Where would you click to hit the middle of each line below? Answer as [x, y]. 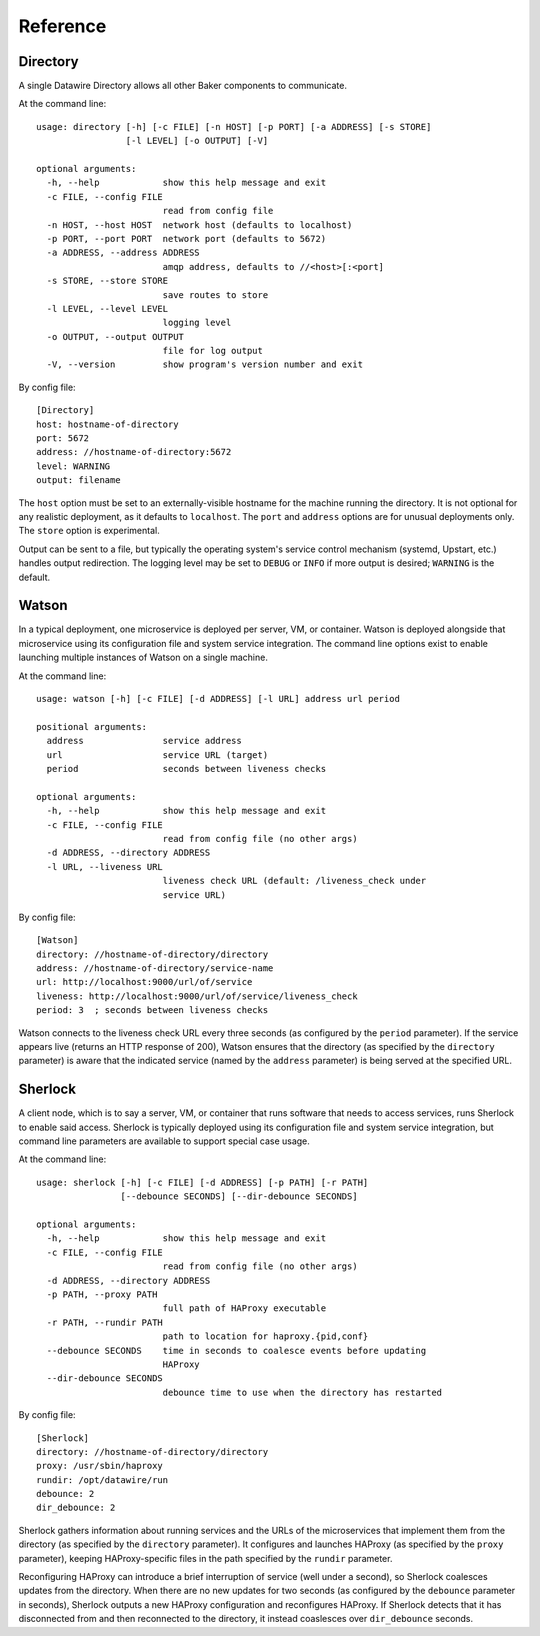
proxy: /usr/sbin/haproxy [100, 1466]
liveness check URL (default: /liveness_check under [294, 881]
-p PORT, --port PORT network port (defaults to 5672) [186, 238]
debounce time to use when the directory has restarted [302, 1392]
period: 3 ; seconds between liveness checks [152, 1010]
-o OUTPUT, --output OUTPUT [115, 336]
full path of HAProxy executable [244, 1308]
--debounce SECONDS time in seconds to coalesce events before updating [236, 1350]
